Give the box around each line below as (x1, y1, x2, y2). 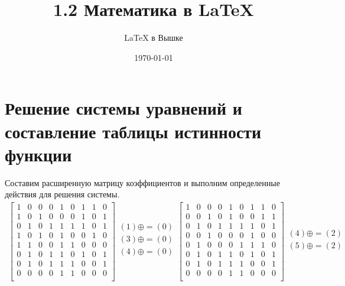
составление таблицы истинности (5, 119, 262, 143)
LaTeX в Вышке (124, 31, 183, 44)
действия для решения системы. (5, 188, 120, 200)
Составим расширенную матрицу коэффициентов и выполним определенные (5, 176, 280, 188)
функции (5, 142, 72, 166)
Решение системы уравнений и (5, 96, 242, 120)
